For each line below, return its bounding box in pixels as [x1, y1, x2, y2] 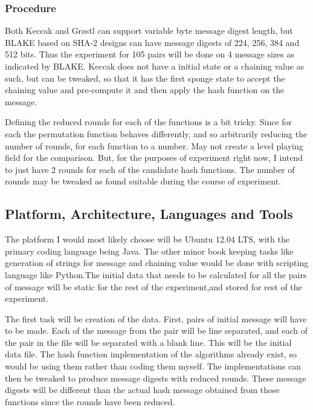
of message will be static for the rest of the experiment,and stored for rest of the [5, 280, 302, 293]
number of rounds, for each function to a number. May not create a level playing [5, 139, 303, 152]
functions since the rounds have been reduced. [5, 395, 175, 408]
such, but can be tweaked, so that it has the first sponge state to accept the [5, 71, 285, 84]
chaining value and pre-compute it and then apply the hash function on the [5, 83, 285, 96]
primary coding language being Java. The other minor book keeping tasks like [5, 244, 294, 257]
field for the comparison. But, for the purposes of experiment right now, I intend [5, 151, 303, 164]
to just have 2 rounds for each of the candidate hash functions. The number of [5, 163, 295, 175]
